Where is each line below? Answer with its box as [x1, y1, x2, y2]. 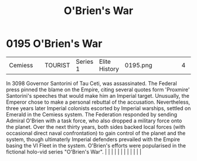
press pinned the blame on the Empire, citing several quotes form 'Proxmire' [6, 86, 190, 93]
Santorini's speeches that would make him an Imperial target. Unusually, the [6, 92, 189, 99]
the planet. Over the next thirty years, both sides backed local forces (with [6, 123, 186, 130]
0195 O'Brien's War [6, 37, 103, 50]
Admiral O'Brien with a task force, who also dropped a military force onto [6, 117, 182, 124]
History [98, 64, 119, 73]
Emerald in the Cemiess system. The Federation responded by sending [6, 111, 178, 118]
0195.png [124, 61, 152, 69]
